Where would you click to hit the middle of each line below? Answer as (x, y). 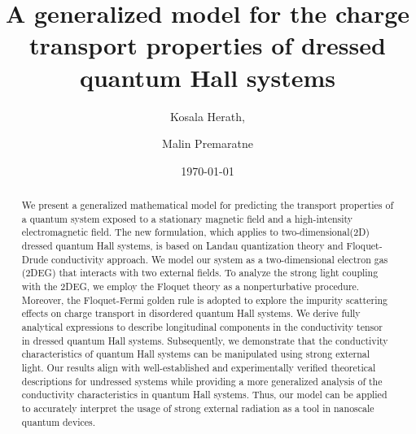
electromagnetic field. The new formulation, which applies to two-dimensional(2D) (195, 232)
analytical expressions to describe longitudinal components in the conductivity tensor (202, 326)
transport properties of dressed (208, 45)
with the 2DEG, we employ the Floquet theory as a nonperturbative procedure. (190, 286)
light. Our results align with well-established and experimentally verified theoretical (199, 367)
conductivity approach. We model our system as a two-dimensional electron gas (220, 259)
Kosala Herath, (208, 116)
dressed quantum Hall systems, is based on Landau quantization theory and (182, 246)
